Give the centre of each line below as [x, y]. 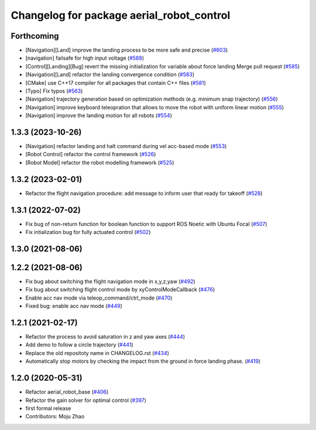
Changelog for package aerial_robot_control [121, 15]
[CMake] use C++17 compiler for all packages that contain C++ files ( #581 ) [116, 82]
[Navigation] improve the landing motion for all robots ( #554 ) [99, 116]
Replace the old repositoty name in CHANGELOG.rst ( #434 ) [97, 353]
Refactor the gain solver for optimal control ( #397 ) [86, 400]
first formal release [48, 408]
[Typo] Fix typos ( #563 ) [54, 91]
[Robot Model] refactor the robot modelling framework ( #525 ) [100, 162]
